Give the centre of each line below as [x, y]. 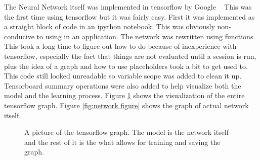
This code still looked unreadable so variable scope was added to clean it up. [123, 76]
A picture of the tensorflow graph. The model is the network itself [127, 132]
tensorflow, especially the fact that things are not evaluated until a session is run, [130, 56]
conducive [19, 36]
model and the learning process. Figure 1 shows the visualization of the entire [124, 95]
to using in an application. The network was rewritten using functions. [146, 36]
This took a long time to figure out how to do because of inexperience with [120, 46]
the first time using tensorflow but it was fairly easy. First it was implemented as [129, 16]
